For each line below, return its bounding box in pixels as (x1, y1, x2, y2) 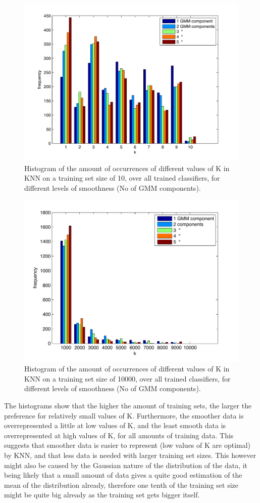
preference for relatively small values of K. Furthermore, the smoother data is (4, 410, 244, 421)
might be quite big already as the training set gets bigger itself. (4, 489, 200, 500)
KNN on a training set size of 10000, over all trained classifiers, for (24, 373, 231, 384)
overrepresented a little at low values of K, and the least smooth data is (4, 420, 226, 431)
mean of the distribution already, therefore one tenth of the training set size (4, 479, 239, 490)
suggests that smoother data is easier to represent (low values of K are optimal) (4, 440, 251, 450)
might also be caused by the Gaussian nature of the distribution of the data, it (4, 459, 248, 470)
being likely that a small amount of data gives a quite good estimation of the (4, 470, 242, 480)
